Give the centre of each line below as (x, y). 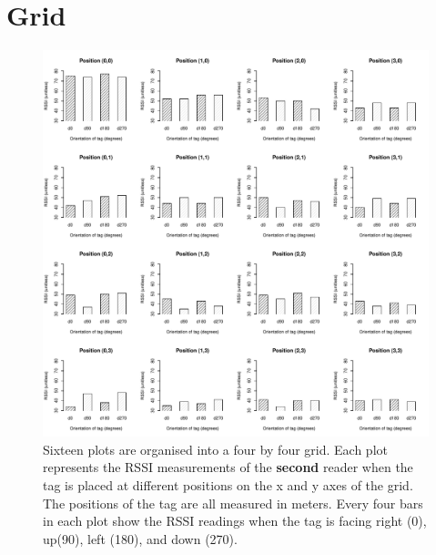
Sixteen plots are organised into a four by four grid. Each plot (215, 449)
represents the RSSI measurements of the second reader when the (228, 467)
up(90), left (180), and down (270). (140, 538)
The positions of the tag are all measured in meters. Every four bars (233, 503)
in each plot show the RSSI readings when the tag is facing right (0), (235, 521)
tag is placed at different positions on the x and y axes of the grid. (228, 484)
